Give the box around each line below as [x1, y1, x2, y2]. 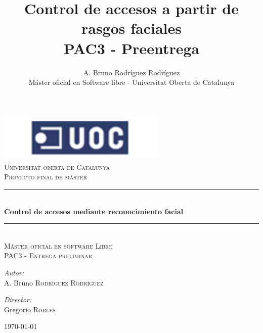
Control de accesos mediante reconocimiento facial [4, 206, 184, 216]
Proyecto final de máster [4, 171, 87, 182]
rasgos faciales [81, 18, 182, 38]
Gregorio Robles [4, 304, 56, 314]
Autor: [4, 267, 24, 278]
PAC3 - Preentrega [63, 37, 200, 58]
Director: [4, 294, 32, 305]
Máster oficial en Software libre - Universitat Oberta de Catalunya [28, 77, 235, 87]
